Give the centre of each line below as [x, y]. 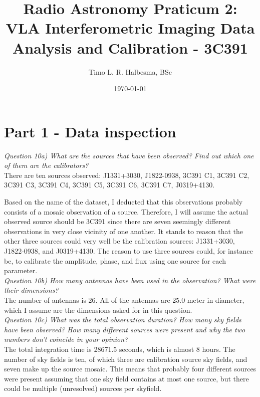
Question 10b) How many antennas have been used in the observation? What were [130, 280]
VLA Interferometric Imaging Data [130, 28]
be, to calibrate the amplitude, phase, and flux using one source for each [115, 260]
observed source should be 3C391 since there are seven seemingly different [117, 221]
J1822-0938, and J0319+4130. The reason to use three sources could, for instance [128, 250]
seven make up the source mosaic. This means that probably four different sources [130, 369]
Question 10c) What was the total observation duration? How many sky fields [123, 320]
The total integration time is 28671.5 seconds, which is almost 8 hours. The [120, 349]
